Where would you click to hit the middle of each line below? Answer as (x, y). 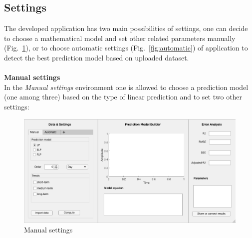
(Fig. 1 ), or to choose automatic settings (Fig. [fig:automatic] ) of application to (126, 48)
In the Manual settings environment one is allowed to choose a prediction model (126, 87)
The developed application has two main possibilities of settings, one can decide (126, 28)
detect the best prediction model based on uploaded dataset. (97, 57)
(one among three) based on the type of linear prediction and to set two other (123, 97)
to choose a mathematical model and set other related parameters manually (120, 38)
